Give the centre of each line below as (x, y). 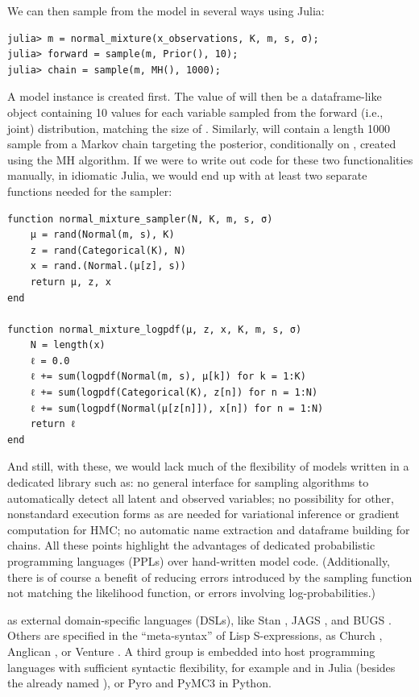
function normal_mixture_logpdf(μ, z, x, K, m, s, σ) (155, 329)
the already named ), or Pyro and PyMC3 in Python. (139, 683)
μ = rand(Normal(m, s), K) (102, 235)
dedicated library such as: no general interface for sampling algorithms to (188, 482)
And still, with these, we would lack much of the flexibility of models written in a (208, 466)
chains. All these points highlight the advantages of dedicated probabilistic (191, 545)
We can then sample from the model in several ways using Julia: (166, 10)
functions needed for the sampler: (90, 191)
